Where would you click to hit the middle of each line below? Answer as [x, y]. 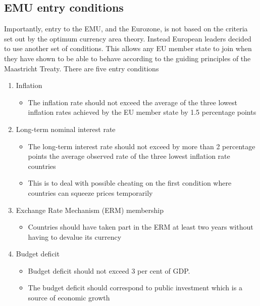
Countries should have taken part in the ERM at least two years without [141, 227]
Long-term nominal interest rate [66, 129]
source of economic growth [69, 298]
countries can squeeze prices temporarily [90, 192]
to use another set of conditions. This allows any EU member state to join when [128, 48]
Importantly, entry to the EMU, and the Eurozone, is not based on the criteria [126, 29]
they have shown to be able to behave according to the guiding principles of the [127, 58]
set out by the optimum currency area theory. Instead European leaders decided [128, 38]
